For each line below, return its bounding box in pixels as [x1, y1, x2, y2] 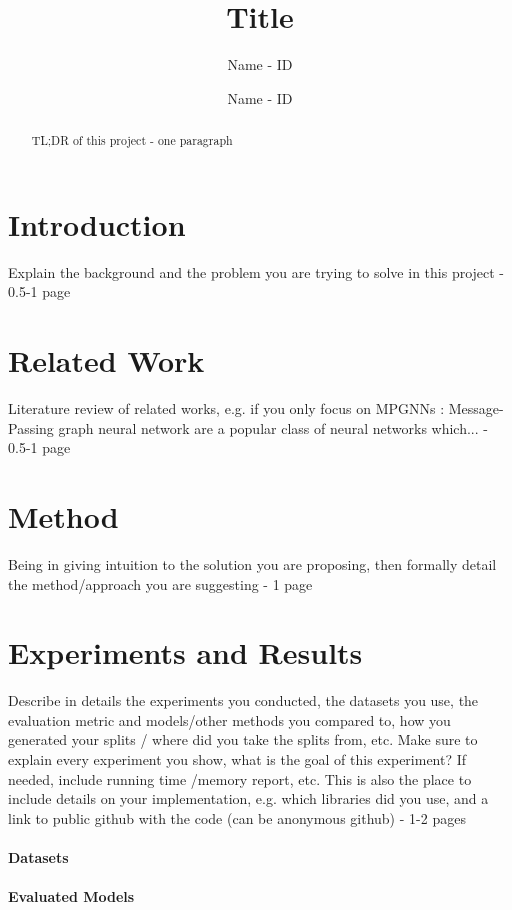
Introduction [8, 203, 186, 244]
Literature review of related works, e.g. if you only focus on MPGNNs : [8, 398, 445, 419]
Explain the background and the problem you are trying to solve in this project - [8, 261, 505, 282]
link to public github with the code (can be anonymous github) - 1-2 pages [8, 807, 466, 828]
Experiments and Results [8, 632, 363, 673]
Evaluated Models [8, 886, 135, 907]
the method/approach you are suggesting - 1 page [8, 573, 313, 594]
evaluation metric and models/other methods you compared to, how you [8, 709, 451, 730]
